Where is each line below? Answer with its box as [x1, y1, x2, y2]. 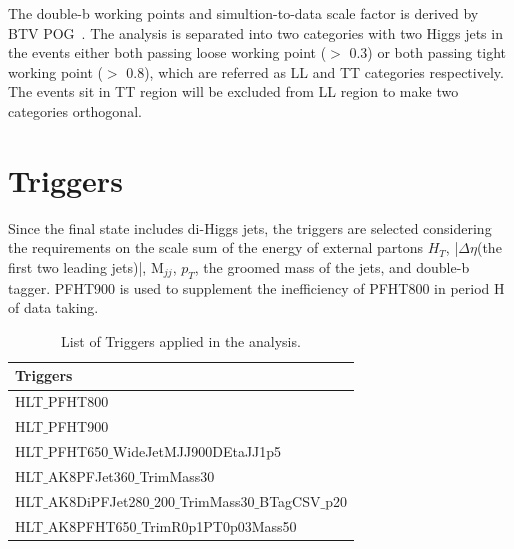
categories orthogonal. [8, 100, 142, 121]
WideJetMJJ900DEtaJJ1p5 [112, 440, 282, 461]
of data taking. [8, 297, 99, 318]
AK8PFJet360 [47, 465, 135, 486]
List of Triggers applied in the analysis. [61, 330, 301, 351]
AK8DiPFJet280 [47, 490, 150, 511]
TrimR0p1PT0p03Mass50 [141, 515, 297, 536]
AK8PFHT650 [47, 515, 137, 536]
